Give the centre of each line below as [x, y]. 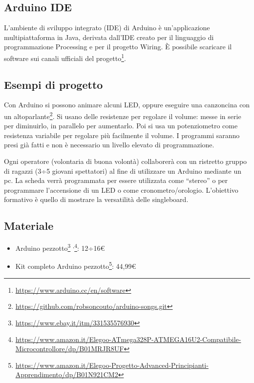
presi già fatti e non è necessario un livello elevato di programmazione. [109, 145]
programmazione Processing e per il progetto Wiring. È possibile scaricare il [118, 47]
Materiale [29, 226]
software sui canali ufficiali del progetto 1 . [65, 57]
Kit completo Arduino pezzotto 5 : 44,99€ [76, 265]
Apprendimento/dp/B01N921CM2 [67, 374]
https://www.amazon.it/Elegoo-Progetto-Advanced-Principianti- [112, 365]
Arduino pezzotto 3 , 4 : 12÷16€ [60, 247]
